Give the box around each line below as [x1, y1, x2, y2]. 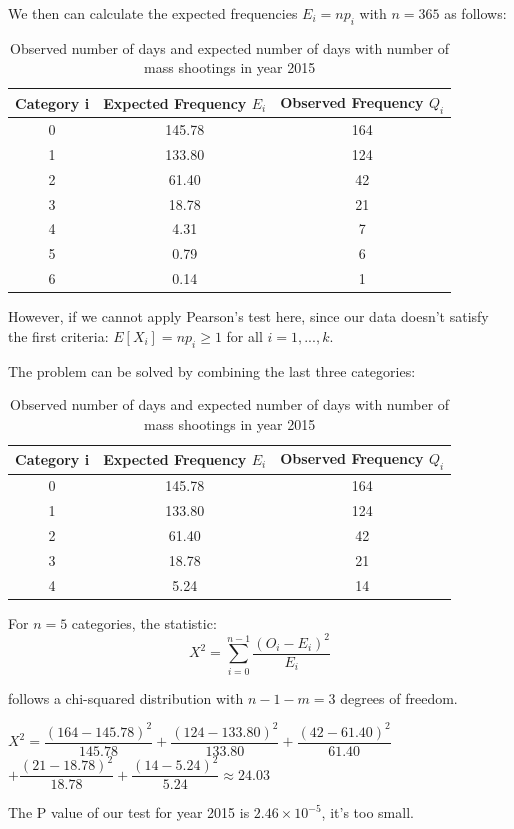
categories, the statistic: [71, 612, 217, 633]
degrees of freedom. [340, 687, 458, 708]
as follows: [444, 3, 507, 23]
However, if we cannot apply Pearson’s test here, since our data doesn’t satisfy [8, 306, 489, 327]
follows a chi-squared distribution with [8, 687, 244, 708]
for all [226, 325, 263, 346]
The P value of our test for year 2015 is [8, 802, 250, 823]
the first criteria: [8, 325, 109, 346]
